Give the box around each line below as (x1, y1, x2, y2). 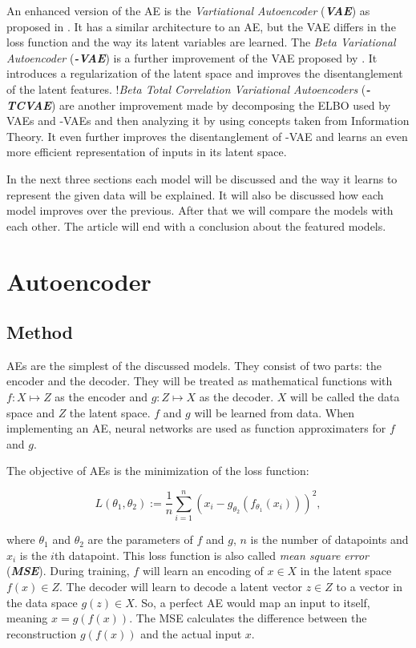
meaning (6, 610, 48, 626)
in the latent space (300, 562, 392, 579)
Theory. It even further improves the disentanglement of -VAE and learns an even (6, 127, 408, 144)
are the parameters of (87, 531, 193, 548)
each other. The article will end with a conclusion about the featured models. (6, 217, 386, 234)
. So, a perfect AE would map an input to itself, (134, 594, 370, 610)
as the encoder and (55, 388, 147, 405)
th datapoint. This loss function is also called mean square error (54, 546, 369, 563)
